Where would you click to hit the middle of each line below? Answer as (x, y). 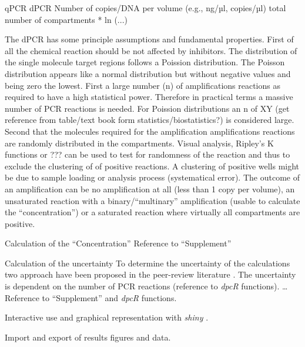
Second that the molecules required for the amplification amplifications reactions (150, 131)
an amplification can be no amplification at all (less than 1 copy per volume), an (150, 188)
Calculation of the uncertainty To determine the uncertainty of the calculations (148, 263)
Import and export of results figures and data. (88, 337)
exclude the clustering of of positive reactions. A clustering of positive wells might (152, 166)
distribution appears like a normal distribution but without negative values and (148, 73)
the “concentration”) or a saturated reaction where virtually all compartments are (152, 212)
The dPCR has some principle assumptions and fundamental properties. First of (149, 39)
